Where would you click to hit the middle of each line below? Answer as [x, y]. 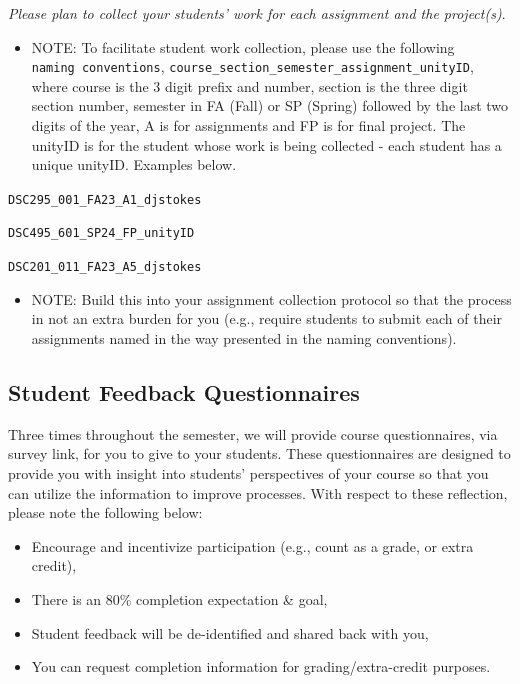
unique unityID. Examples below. [134, 164]
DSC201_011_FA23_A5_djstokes [105, 267]
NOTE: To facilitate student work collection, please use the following [243, 46]
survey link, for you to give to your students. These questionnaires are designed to [259, 453]
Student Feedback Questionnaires [184, 391]
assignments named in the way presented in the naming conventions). [244, 337]
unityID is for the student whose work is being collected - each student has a [266, 144]
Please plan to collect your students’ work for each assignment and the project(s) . [257, 13]
